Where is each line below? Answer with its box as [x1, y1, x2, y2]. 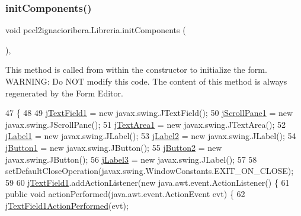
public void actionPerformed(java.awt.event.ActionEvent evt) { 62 [5, 188, 245, 200]
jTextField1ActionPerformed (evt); [5, 199, 129, 211]
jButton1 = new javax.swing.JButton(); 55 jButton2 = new [5, 141, 222, 153]
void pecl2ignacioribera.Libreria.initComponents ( [5, 24, 186, 36]
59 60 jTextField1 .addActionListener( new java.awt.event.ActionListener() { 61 [5, 176, 290, 188]
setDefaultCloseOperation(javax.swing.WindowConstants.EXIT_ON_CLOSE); [5, 165, 294, 177]
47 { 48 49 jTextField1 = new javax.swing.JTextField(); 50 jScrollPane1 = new [5, 107, 293, 119]
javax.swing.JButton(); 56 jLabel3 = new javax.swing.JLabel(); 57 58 [5, 153, 257, 165]
